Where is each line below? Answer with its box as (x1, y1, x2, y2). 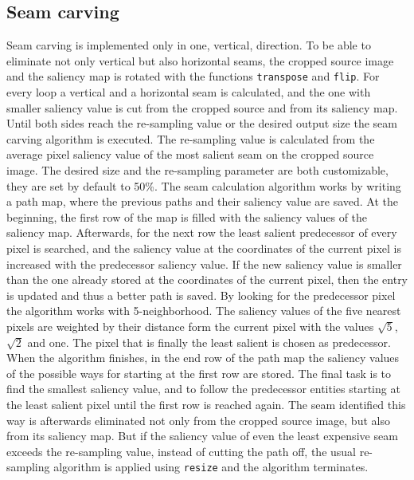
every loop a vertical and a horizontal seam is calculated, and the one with (6, 84, 371, 100)
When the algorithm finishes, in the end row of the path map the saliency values (6, 349, 400, 366)
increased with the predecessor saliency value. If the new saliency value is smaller (6, 255, 402, 272)
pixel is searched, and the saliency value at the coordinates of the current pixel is (6, 239, 401, 256)
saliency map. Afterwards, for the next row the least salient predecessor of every (6, 224, 397, 241)
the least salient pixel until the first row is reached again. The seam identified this (6, 395, 406, 412)
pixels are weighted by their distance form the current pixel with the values (6, 317, 374, 334)
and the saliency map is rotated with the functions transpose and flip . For (6, 68, 380, 85)
